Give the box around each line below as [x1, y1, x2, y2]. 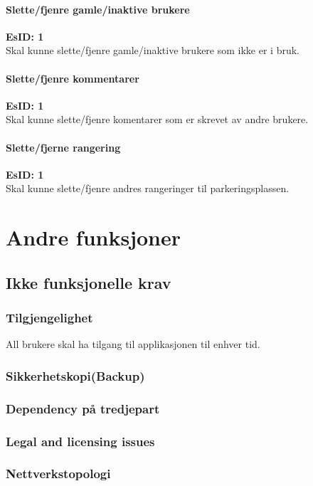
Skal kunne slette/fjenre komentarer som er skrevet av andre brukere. [6, 112, 309, 127]
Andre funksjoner [6, 223, 181, 252]
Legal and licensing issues [6, 432, 155, 450]
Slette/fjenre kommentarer [6, 70, 139, 85]
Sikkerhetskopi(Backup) [6, 366, 145, 384]
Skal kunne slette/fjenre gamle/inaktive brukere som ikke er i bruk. [6, 43, 299, 58]
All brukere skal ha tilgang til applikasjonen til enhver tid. [6, 337, 260, 352]
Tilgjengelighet [6, 309, 93, 327]
